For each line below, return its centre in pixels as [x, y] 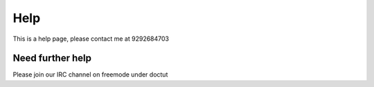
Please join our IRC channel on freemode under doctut [90, 75]
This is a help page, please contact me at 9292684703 [91, 39]
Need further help [52, 58]
